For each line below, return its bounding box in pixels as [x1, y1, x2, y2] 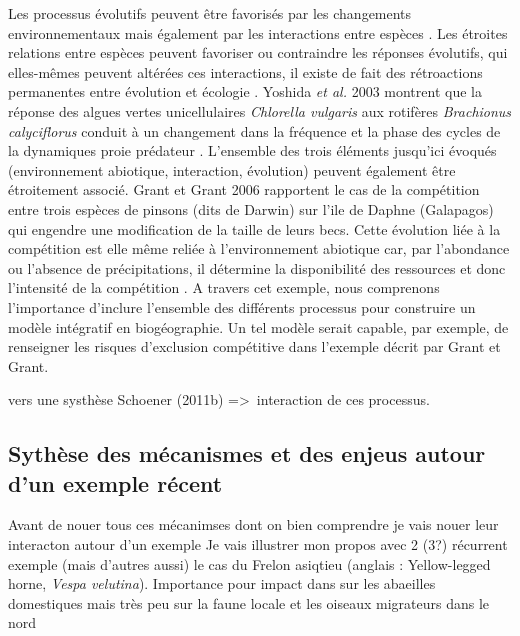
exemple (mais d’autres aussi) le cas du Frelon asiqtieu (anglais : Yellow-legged [8, 553, 491, 574]
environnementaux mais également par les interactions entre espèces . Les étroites [8, 22, 508, 43]
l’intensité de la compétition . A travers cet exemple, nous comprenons [8, 277, 440, 298]
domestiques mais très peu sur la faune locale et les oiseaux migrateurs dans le [8, 592, 490, 613]
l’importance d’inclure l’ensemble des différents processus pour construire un [8, 296, 476, 317]
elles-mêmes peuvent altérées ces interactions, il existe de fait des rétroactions [8, 61, 483, 82]
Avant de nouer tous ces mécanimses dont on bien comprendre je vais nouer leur [8, 514, 499, 535]
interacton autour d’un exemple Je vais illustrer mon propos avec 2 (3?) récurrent [8, 534, 508, 555]
